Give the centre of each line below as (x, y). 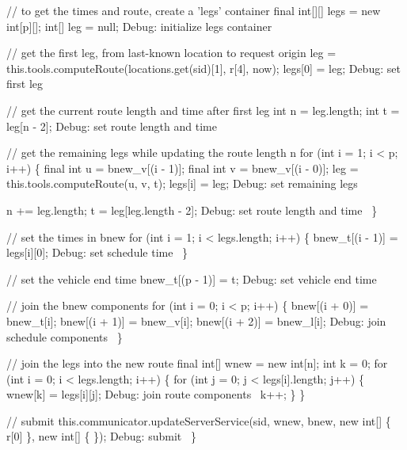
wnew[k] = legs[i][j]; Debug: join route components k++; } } (156, 394)
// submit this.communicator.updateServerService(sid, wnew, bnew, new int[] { (199, 420)
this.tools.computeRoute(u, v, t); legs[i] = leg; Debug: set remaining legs (182, 183)
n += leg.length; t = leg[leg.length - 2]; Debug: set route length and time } (192, 210)
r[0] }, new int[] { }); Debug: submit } (101, 436)
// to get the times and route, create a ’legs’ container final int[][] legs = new (194, 10)
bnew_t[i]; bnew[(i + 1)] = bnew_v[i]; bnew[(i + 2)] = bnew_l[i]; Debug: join (196, 320)
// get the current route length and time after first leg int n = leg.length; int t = (203, 110)
